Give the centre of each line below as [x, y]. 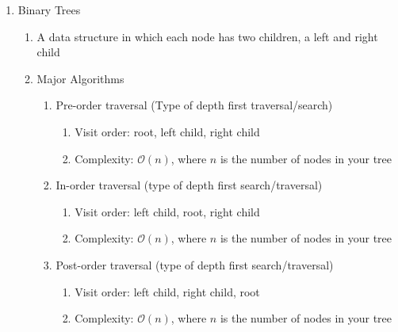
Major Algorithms [80, 78]
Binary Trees [49, 10]
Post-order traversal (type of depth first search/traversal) [195, 264]
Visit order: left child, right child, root [167, 291]
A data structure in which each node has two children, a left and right [207, 36]
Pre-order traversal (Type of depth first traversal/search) [194, 105]
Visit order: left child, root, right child [167, 211]
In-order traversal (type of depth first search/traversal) [189, 185]
